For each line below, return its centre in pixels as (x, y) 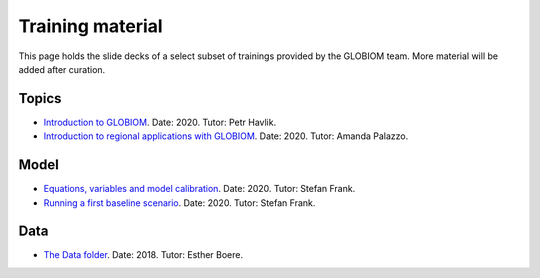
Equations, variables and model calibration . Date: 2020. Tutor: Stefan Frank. (199, 189)
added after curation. (62, 69)
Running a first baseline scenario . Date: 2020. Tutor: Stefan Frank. (179, 202)
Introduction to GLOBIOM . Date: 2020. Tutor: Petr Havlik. (160, 122)
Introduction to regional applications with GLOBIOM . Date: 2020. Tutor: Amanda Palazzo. (226, 136)
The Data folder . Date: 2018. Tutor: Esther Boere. (143, 255)
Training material (91, 26)
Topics (40, 98)
